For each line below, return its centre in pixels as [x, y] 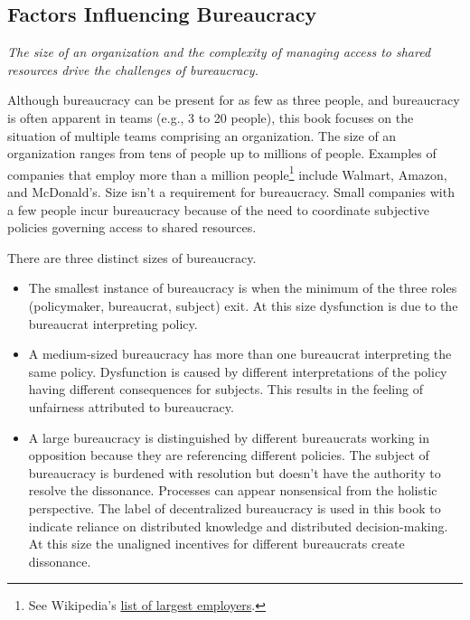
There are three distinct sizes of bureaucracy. [132, 257]
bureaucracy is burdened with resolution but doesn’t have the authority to [235, 472]
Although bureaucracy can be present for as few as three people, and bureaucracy [234, 100]
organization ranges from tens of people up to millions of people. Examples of [222, 153]
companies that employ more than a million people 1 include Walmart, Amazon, [227, 173]
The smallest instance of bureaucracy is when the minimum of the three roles [243, 288]
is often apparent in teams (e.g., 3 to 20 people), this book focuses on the [211, 117]
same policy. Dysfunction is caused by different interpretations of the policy [238, 371]
